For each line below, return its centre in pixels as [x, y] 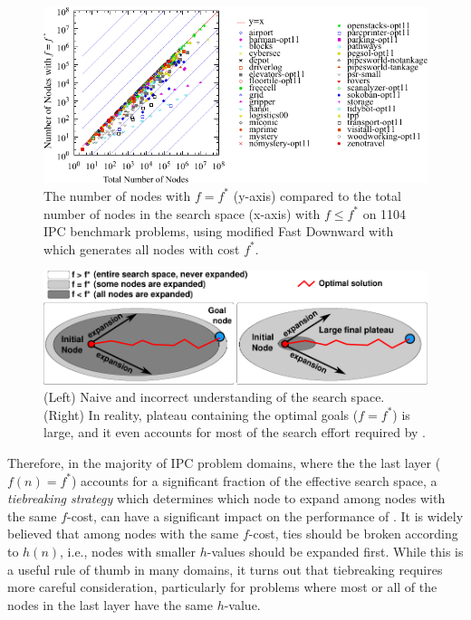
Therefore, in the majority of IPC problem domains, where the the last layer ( [224, 462]
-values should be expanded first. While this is [335, 551]
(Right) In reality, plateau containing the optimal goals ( [201, 414]
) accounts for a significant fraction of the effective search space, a [254, 480]
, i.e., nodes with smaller [128, 551]
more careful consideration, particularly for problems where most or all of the [222, 587]
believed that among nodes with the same [123, 534]
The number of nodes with [117, 195]
